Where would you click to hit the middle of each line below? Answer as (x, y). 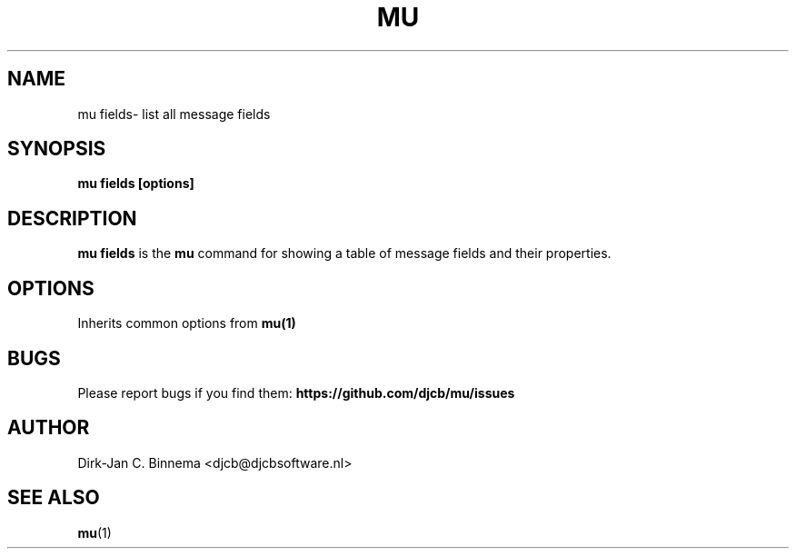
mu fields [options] (136, 184)
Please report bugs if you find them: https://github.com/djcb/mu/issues (296, 392)
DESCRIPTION (72, 218)
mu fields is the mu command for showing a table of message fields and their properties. (344, 253)
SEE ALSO (54, 498)
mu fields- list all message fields (174, 114)
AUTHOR (49, 428)
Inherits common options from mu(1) (187, 323)
